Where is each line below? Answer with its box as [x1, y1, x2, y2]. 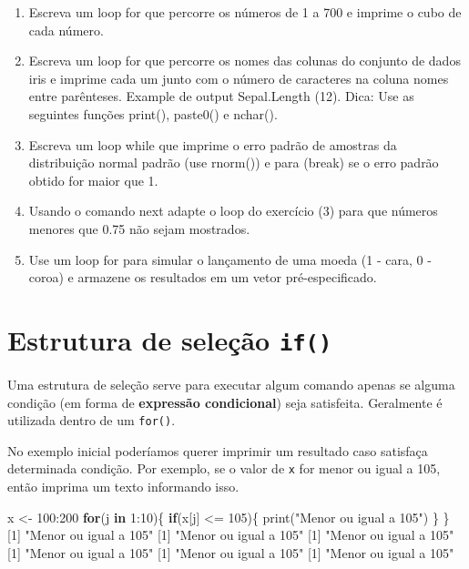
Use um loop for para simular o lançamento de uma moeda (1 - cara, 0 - [28, 249, 432, 269]
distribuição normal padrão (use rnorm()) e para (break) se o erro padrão [28, 153, 439, 172]
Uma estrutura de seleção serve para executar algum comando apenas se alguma [7, 374, 455, 393]
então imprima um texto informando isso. [7, 477, 240, 496]
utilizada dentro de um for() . [7, 411, 176, 430]
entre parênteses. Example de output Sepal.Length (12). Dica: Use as [28, 86, 414, 106]
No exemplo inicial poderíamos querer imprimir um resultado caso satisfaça [7, 441, 428, 460]
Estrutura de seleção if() [7, 320, 332, 358]
